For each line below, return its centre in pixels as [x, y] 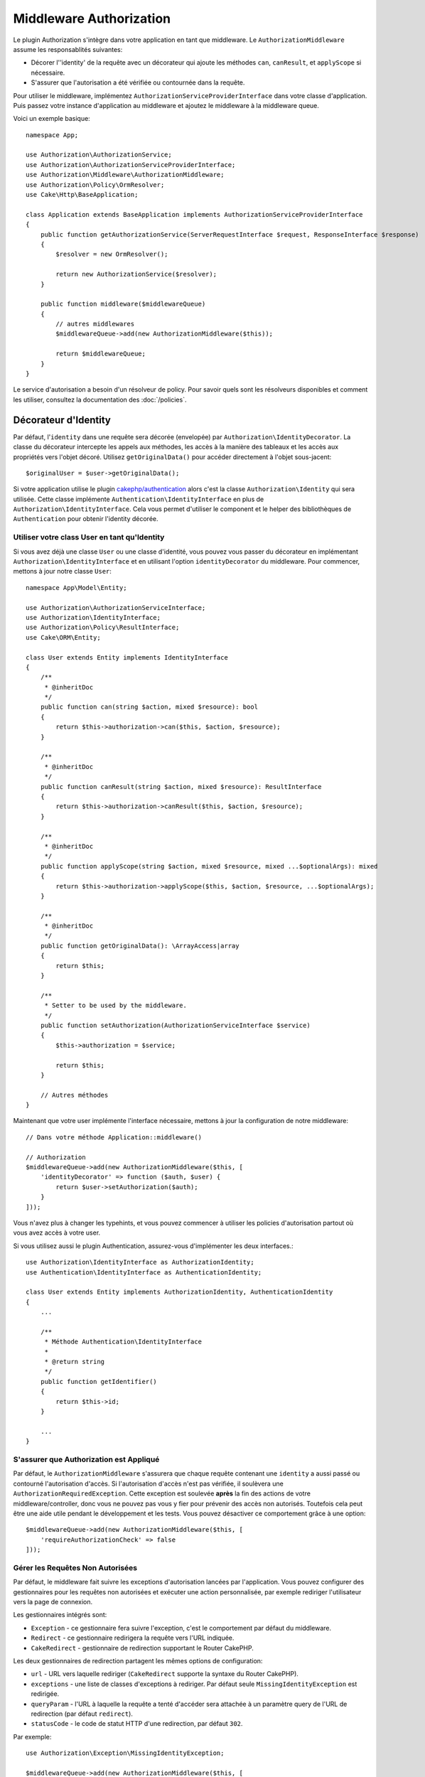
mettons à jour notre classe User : [62, 571]
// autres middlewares [95, 324]
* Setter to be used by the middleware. [116, 1005]
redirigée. [45, 1694]
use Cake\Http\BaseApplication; [82, 195]
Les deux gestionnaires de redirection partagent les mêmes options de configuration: [138, 1660]
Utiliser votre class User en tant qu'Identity [89, 537]
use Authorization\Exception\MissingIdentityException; [125, 1753]
